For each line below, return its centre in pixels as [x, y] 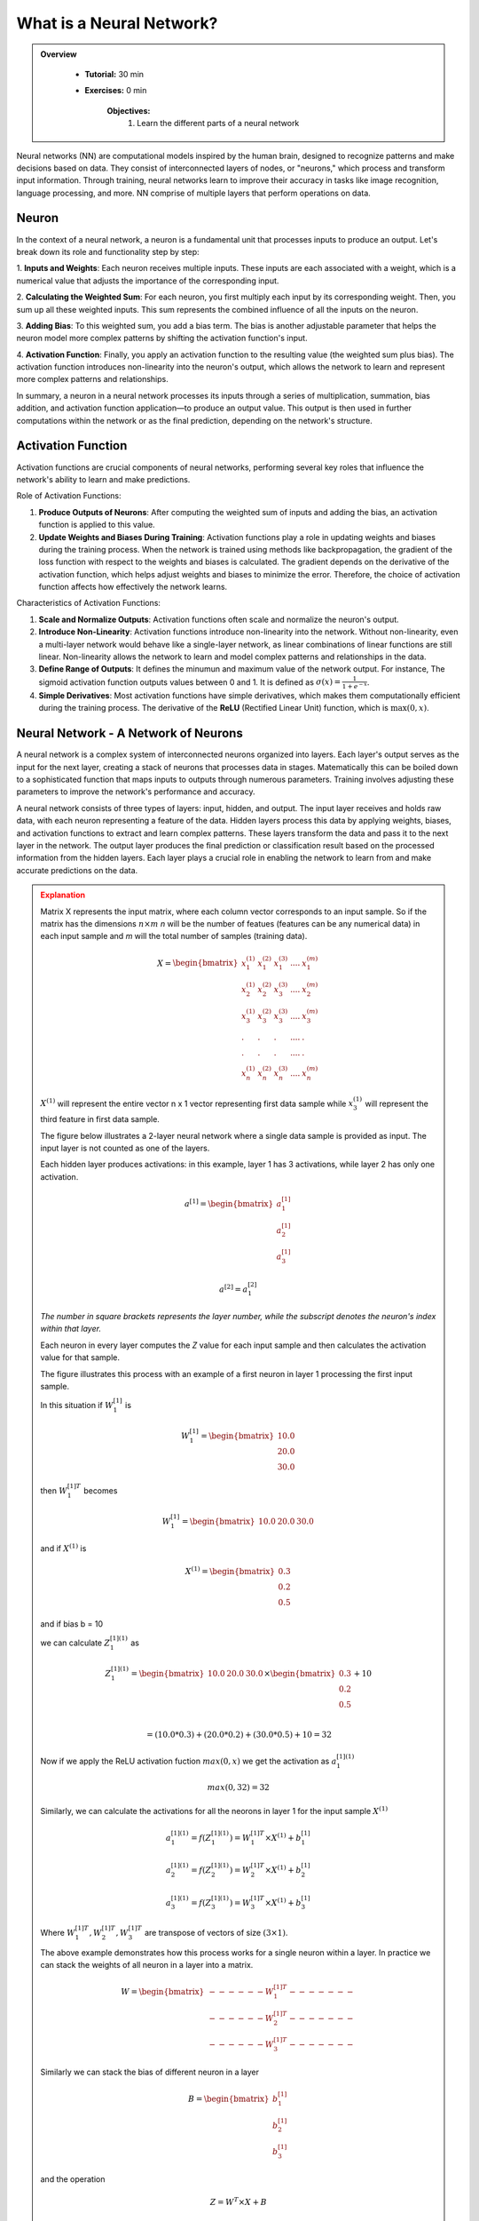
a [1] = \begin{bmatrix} [229, 1203]
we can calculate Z [75, 1643]
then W [54, 1491]
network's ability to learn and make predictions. [103, 479]
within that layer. [71, 1329]
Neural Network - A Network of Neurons [130, 733]
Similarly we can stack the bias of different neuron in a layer [150, 2072]
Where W [58, 1932]
